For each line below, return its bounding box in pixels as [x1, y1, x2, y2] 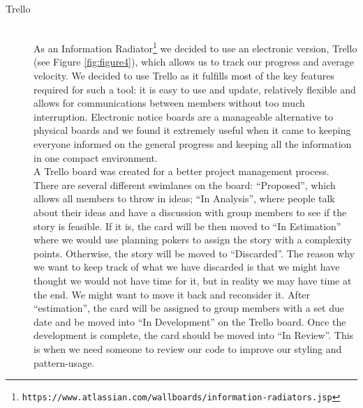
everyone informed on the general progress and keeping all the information [34, 137, 352, 151]
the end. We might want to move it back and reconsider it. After [34, 287, 311, 301]
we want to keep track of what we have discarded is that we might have [34, 259, 340, 274]
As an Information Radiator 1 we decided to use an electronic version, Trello [34, 39, 357, 55]
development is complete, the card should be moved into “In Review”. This [34, 328, 354, 342]
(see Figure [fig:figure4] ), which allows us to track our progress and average [34, 54, 354, 69]
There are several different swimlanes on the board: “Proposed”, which [34, 177, 336, 192]
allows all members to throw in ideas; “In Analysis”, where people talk [34, 191, 335, 206]
